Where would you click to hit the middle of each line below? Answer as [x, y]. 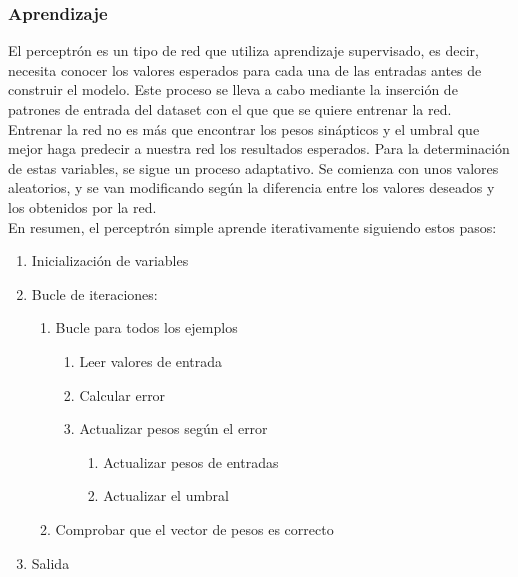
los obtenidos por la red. [82, 206]
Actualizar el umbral [166, 495]
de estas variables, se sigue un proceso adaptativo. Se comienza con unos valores [253, 167]
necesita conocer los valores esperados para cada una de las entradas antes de [245, 69]
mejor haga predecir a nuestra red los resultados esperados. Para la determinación [259, 148]
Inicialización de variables [110, 260]
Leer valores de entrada [151, 360]
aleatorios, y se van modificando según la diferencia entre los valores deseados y [251, 187]
